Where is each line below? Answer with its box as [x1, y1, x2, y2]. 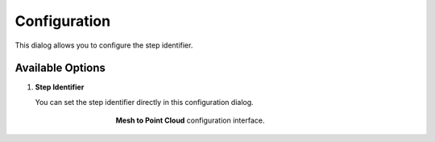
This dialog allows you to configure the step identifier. [14, 40, 193, 50]
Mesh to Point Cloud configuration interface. [115, 115, 265, 125]
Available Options [14, 61, 106, 75]
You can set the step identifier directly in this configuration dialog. [35, 97, 254, 106]
